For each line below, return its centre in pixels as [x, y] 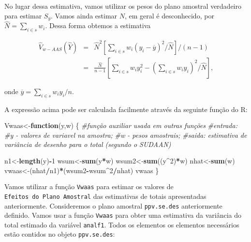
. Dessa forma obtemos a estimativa [98, 25]
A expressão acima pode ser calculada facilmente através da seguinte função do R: [126, 109]
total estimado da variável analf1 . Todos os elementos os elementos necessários [122, 224]
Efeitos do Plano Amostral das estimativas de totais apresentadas [105, 196]
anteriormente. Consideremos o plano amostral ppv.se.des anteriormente [113, 205]
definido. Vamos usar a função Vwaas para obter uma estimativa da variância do [123, 215]
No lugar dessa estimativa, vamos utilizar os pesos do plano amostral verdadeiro [123, 6]
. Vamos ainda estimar [84, 15]
